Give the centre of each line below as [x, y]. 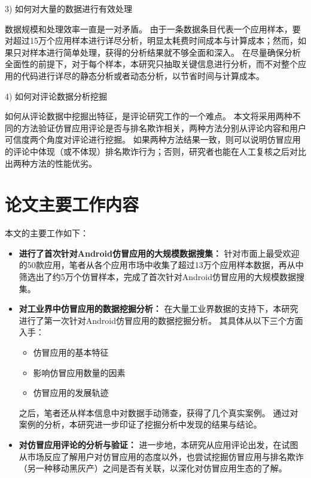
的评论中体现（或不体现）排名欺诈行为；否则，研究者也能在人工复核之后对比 [155, 151]
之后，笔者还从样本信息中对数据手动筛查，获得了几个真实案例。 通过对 [158, 412]
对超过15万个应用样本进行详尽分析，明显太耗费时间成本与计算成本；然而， [151, 40]
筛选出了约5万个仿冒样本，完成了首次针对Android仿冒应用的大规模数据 [158, 277]
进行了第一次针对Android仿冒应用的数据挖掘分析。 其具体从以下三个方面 [161, 320]
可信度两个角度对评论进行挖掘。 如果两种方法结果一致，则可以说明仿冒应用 [153, 139]
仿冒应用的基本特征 [71, 352]
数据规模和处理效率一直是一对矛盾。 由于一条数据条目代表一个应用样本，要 [153, 28]
